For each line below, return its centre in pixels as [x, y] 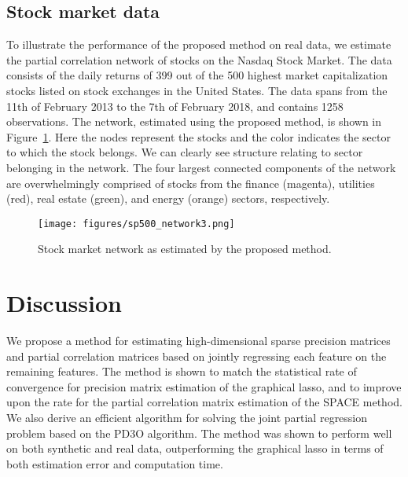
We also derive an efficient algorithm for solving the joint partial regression [187, 418]
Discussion [64, 303]
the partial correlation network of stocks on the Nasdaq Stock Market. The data [199, 59]
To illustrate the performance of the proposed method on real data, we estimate [199, 44]
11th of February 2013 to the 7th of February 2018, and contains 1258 [175, 106]
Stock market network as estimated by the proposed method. [185, 249]
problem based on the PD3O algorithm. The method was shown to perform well [199, 433]
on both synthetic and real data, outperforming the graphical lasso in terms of [195, 448]
